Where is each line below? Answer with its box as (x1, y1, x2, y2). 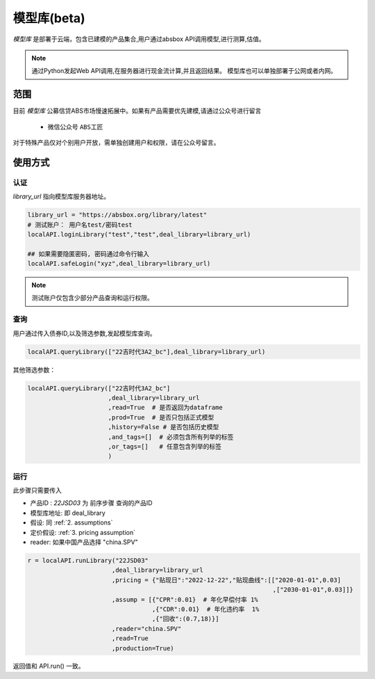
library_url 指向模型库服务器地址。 (12, 192, 110, 201)
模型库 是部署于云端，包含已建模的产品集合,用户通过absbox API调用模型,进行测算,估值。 (12, 35, 265, 43)
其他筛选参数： (12, 365, 56, 374)
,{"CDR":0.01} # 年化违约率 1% (151, 605, 260, 613)
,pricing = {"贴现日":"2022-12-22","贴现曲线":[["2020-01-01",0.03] (111, 576, 342, 584)
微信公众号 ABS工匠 (47, 122, 103, 131)
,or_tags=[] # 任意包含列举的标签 (108, 442, 222, 450)
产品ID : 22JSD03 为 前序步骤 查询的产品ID (30, 499, 153, 507)
